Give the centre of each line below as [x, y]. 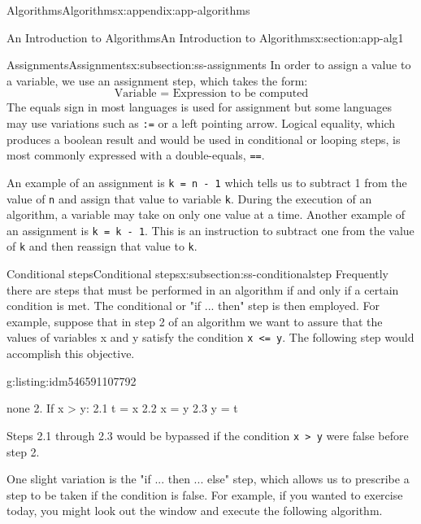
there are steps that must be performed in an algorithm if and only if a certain [203, 289]
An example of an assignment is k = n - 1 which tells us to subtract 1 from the [207, 182]
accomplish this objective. [71, 354]
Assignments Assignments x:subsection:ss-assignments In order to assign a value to [209, 65]
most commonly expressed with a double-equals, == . [136, 155]
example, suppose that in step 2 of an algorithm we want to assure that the [195, 321]
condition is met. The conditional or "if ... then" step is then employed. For [193, 306]
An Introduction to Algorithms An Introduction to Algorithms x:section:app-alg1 [205, 37]
